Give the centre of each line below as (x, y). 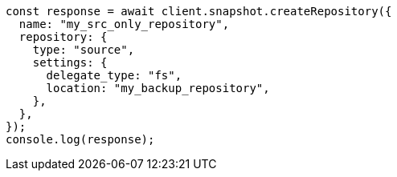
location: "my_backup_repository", (158, 88)
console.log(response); (80, 139)
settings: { (70, 62)
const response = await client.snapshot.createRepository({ (199, 11)
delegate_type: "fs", (114, 75)
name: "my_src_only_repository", (124, 24)
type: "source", (84, 50)
